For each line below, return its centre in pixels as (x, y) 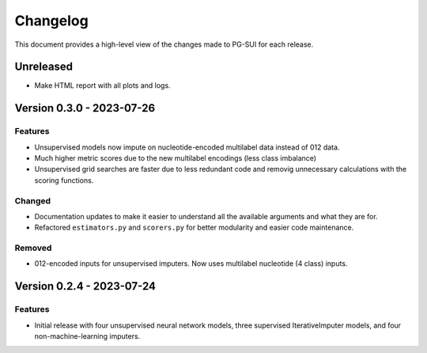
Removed (33, 248)
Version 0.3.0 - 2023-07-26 (85, 108)
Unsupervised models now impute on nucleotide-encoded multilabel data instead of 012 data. (187, 147)
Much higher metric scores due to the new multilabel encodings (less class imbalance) (175, 158)
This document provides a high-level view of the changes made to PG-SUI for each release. (164, 44)
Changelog (51, 21)
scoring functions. (64, 180)
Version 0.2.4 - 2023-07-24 (85, 286)
